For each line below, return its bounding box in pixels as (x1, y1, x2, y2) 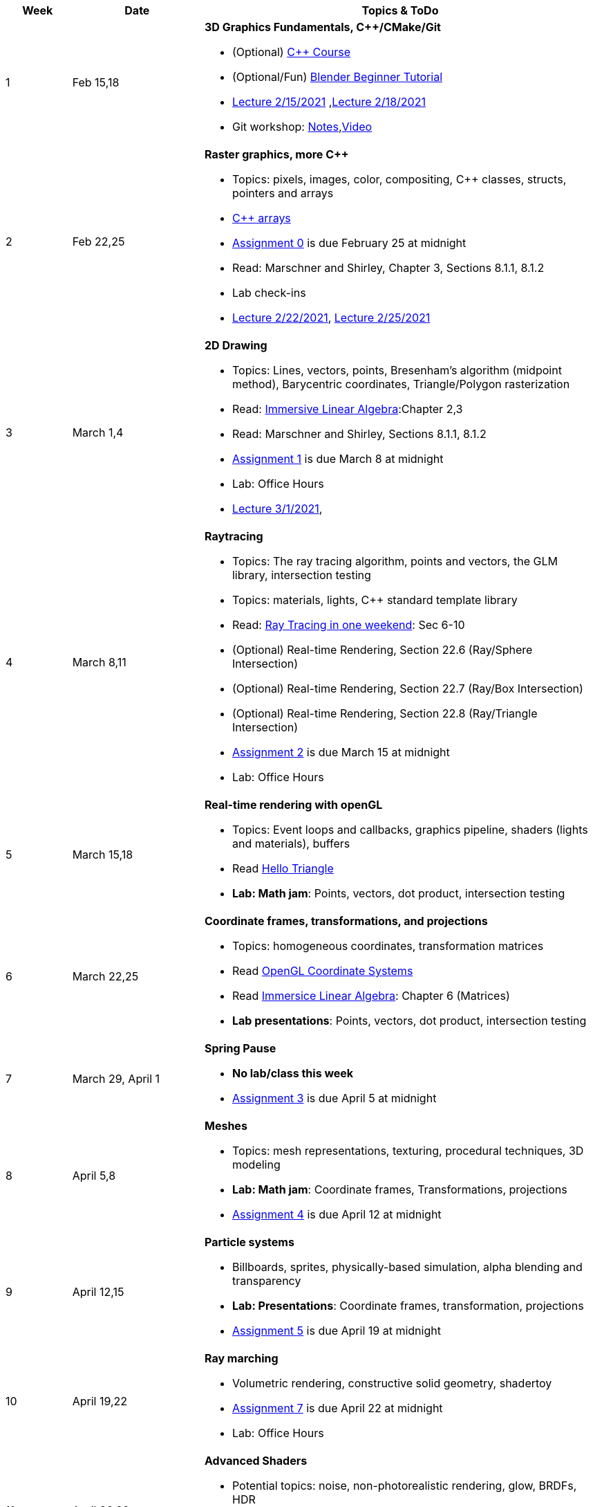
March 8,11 (72, 655, 126, 669)
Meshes (204, 1119, 247, 1133)
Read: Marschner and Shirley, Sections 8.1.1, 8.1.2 (232, 427, 487, 441)
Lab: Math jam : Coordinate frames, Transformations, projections (232, 1182, 567, 1196)
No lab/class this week (232, 1066, 354, 1080)
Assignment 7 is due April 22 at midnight (232, 1401, 443, 1415)
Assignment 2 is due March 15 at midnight (232, 745, 450, 759)
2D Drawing (204, 338, 267, 352)
